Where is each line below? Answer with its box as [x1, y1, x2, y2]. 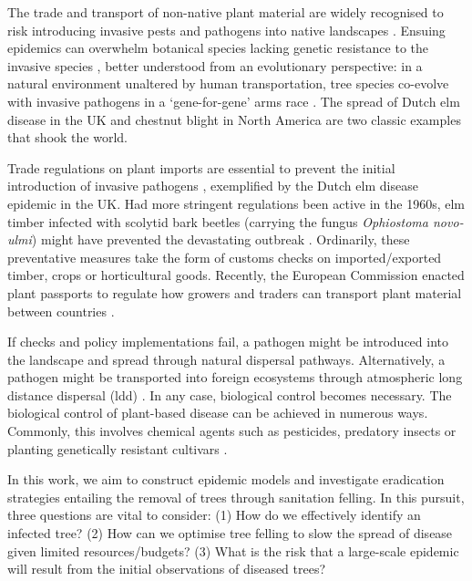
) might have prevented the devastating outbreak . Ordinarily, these [31, 230, 410, 249]
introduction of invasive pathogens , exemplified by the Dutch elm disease [7, 176, 418, 195]
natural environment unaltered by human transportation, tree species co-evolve [7, 74, 449, 93]
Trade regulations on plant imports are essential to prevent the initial [7, 158, 395, 177]
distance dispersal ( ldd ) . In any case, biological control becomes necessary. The [7, 385, 452, 404]
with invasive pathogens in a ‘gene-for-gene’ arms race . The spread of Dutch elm [7, 91, 460, 110]
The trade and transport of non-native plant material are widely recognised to [7, 3, 444, 21]
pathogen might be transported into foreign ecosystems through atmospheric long [7, 368, 463, 387]
